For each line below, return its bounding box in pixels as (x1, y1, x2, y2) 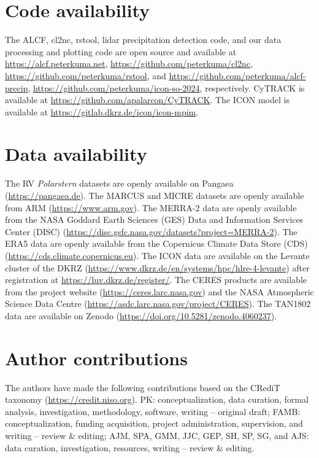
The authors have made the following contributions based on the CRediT (5, 381, 280, 394)
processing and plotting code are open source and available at (5, 45, 237, 58)
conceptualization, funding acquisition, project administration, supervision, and (5, 417, 303, 430)
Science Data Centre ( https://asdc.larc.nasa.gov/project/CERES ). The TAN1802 (5, 297, 311, 310)
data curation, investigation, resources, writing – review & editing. (5, 441, 255, 454)
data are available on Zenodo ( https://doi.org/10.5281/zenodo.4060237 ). (5, 309, 277, 322)
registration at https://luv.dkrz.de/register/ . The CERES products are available (5, 273, 307, 286)
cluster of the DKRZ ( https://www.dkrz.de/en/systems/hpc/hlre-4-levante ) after (5, 261, 310, 274)
